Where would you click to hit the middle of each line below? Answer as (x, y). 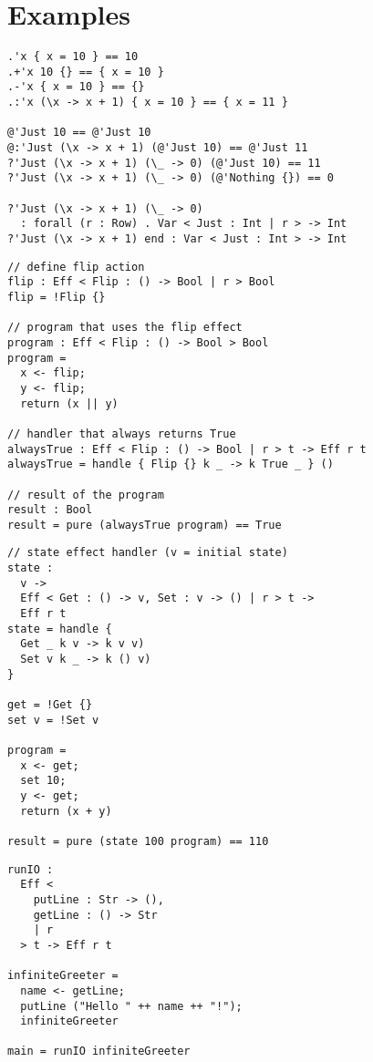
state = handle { (60, 629)
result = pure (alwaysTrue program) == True (145, 525)
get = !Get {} (50, 705)
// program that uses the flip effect (125, 328)
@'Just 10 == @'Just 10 (79, 133)
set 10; (43, 781)
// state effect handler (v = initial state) (148, 553)
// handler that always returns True (122, 433)
